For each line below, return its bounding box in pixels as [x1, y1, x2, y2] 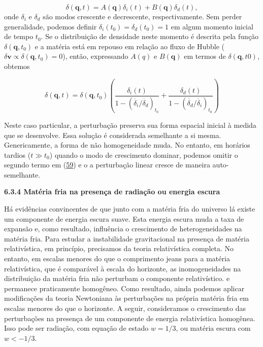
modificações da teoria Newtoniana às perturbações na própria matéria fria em [4, 293, 249, 303]
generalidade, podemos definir [4, 21, 97, 31]
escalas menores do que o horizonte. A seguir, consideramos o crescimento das [4, 303, 246, 313]
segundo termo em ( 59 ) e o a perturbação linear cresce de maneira [4, 159, 210, 170]
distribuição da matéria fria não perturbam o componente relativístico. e [4, 273, 230, 284]
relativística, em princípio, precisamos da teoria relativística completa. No [4, 243, 234, 254]
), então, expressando [62, 51, 128, 61]
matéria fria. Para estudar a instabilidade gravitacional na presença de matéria [4, 233, 249, 244]
